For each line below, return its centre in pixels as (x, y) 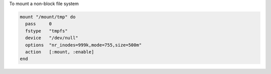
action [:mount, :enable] (60, 52)
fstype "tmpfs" (46, 31)
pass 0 (39, 24)
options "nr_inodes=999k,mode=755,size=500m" (84, 45)
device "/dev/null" (52, 38)
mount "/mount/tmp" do (48, 17)
